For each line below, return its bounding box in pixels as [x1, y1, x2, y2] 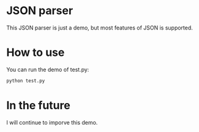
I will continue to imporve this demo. [6, 118, 98, 126]
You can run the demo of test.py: [6, 66, 89, 73]
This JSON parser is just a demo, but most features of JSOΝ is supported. [6, 24, 193, 31]
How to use [6, 45, 65, 60]
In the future [6, 98, 70, 112]
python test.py [6, 77, 45, 83]
